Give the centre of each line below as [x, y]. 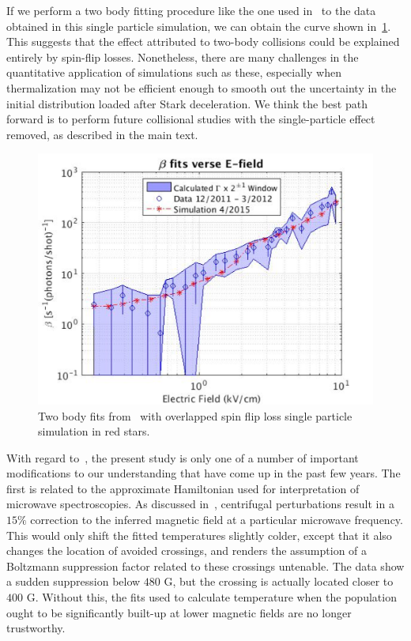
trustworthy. [36, 628]
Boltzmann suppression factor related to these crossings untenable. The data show [205, 566]
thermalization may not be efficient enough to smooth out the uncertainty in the [202, 87]
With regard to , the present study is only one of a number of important [183, 457]
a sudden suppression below [74, 581]
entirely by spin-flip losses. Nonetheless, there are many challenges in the [183, 57]
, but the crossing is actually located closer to [283, 581]
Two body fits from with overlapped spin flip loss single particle [195, 415]
